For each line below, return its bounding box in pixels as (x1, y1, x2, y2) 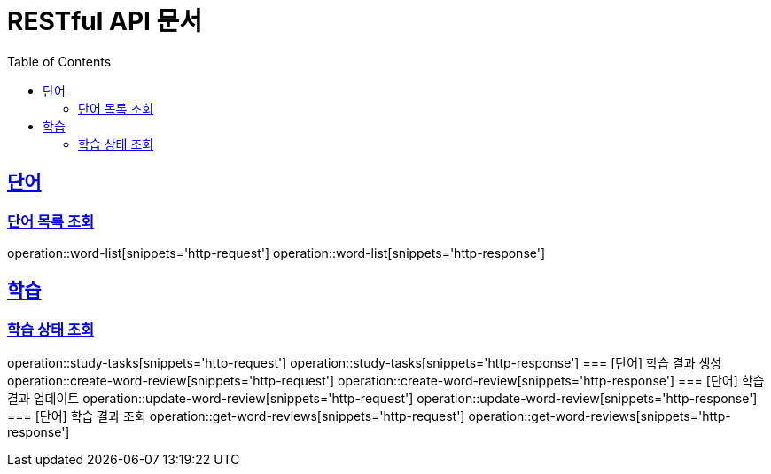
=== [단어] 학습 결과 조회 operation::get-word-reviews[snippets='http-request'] (7, 408, 465, 424)
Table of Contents (7, 53, 112, 69)
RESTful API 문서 (7, 6, 203, 36)
